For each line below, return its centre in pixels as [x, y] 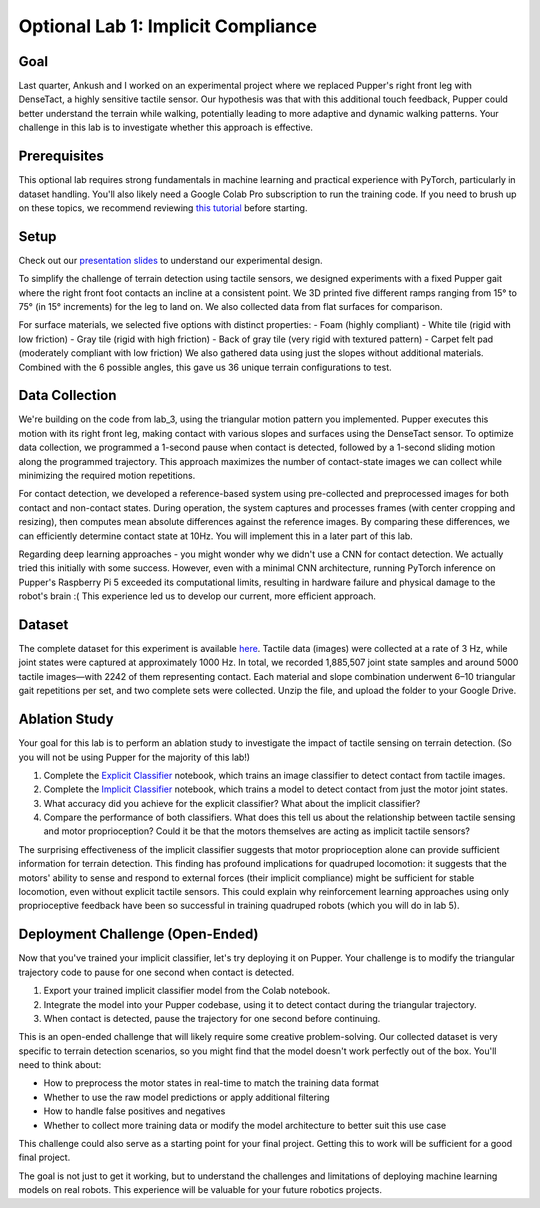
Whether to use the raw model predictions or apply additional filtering [186, 1097]
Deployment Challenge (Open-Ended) [138, 934]
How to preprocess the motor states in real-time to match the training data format [211, 1083]
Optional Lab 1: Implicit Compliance [167, 26]
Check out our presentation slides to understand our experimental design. [171, 260]
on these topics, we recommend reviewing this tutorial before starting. [163, 207]
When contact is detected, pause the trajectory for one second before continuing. [212, 1018]
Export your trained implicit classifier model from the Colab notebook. [187, 991]
